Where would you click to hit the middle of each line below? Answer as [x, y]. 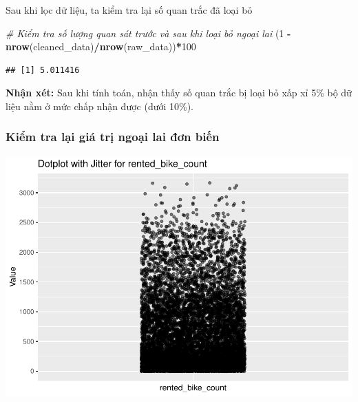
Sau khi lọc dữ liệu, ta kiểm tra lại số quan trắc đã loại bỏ [129, 10]
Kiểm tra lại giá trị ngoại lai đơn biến [113, 137]
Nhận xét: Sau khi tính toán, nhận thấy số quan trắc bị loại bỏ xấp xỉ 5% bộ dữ [179, 93]
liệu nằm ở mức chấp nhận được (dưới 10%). [100, 106]
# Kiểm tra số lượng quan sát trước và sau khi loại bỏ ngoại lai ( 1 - [148, 33]
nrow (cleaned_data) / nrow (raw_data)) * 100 [101, 46]
